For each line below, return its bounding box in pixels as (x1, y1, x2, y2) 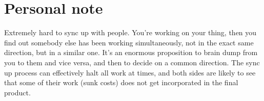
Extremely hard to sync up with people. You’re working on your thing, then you (4, 27, 257, 38)
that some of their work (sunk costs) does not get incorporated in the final (4, 77, 238, 88)
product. (4, 87, 31, 97)
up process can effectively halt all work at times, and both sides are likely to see (4, 67, 256, 78)
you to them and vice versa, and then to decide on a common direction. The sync (4, 57, 260, 67)
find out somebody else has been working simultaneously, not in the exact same (4, 37, 254, 47)
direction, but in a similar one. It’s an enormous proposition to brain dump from (4, 47, 258, 58)
